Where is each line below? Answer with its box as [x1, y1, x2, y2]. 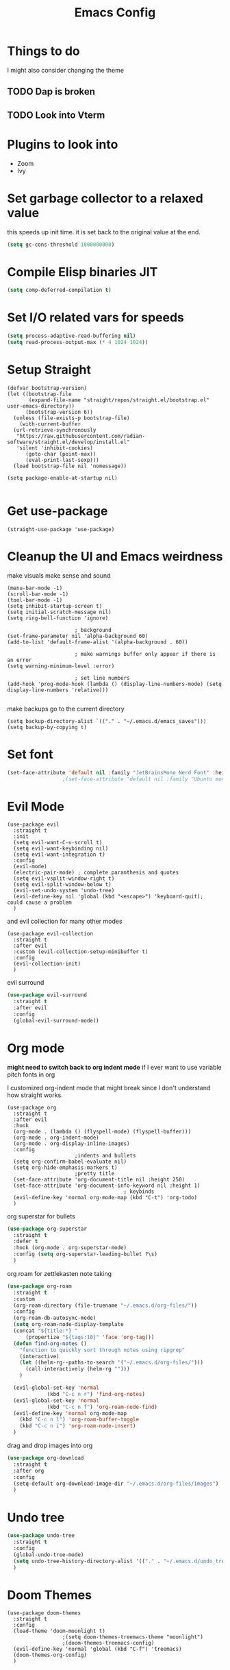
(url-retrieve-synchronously [13, 426, 97, 433]
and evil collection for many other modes [7, 917, 123, 926]
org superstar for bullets [7, 1212, 75, 1220]
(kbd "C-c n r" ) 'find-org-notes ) [47, 1390, 146, 1397]
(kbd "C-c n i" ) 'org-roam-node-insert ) [19, 1423, 136, 1429]
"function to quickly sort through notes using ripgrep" [19, 1347, 186, 1353]
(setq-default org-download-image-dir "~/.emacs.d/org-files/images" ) [13, 1480, 219, 1487]
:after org [13, 1467, 44, 1474]
